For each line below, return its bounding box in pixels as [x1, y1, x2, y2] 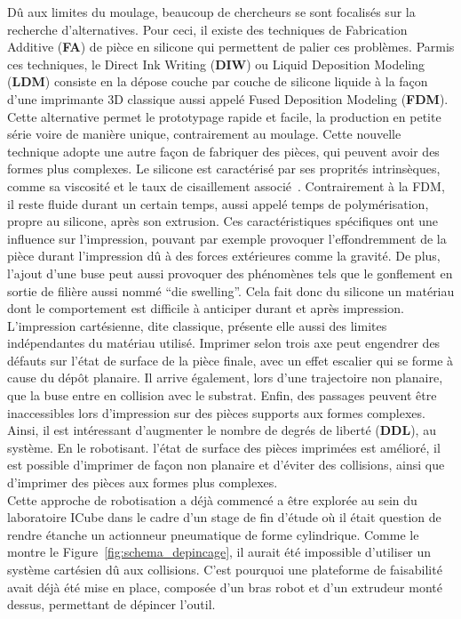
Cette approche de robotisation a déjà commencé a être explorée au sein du [7, 490, 417, 509]
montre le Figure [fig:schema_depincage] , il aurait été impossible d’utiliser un [7, 543, 432, 561]
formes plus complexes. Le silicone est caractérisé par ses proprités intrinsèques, [7, 159, 441, 178]
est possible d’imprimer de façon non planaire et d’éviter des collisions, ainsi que [7, 455, 445, 474]
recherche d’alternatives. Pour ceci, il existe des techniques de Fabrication [7, 20, 408, 38]
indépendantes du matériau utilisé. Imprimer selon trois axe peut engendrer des [7, 334, 441, 352]
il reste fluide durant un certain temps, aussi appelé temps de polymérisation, [7, 194, 429, 213]
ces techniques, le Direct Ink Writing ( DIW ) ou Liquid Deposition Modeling [7, 54, 425, 73]
